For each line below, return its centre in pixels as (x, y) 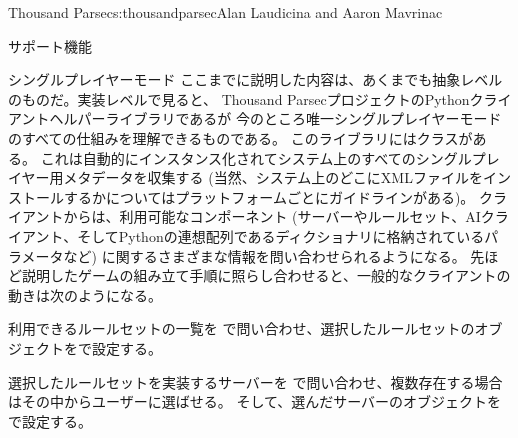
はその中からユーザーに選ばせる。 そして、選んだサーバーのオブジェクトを (255, 401)
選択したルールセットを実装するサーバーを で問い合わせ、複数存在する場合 (255, 381)
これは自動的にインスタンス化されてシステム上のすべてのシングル (256, 157)
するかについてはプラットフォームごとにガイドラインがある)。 (269, 196)
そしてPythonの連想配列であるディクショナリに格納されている (281, 235)
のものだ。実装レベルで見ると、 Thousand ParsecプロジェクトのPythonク (246, 98)
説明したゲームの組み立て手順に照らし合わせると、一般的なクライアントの (266, 275)
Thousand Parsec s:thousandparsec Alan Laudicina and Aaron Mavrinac (225, 12)
